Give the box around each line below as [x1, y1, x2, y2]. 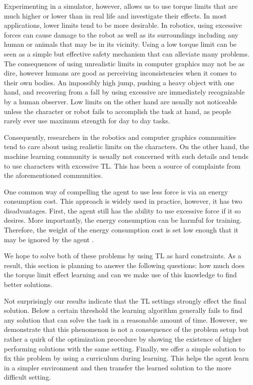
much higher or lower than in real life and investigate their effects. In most [4, 10, 227, 20]
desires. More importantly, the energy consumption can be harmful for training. [4, 215, 242, 225]
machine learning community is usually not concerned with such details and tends [4, 151, 249, 161]
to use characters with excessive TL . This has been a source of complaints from [4, 160, 241, 171]
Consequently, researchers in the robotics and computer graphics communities [4, 132, 236, 142]
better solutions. [4, 279, 53, 289]
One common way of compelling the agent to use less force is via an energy [4, 186, 228, 196]
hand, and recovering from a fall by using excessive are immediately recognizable [4, 87, 245, 97]
